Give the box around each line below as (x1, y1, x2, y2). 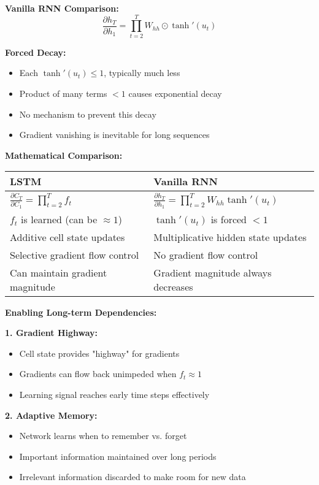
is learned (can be (21, 212, 98, 226)
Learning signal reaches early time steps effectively (19, 388, 210, 401)
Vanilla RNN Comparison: (5, 2, 119, 14)
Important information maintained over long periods (19, 449, 217, 462)
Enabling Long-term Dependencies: (5, 305, 157, 318)
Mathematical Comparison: (5, 148, 123, 161)
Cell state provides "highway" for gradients (19, 346, 180, 359)
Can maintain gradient (10, 265, 107, 280)
